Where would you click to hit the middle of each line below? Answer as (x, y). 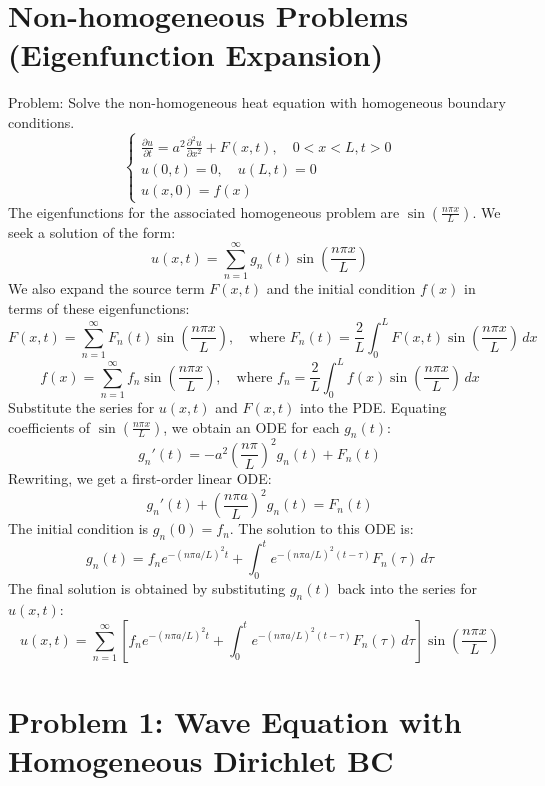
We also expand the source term (106, 288)
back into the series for (407, 588)
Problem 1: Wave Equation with (235, 720)
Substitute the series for (81, 407)
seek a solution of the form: (92, 231)
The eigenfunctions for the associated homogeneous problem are (204, 211)
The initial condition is (78, 528)
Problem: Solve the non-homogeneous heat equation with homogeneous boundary (257, 102)
